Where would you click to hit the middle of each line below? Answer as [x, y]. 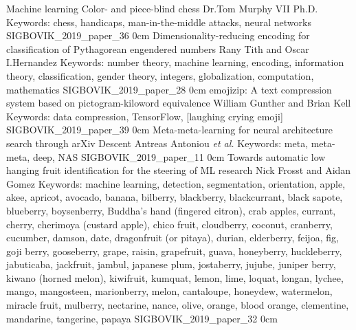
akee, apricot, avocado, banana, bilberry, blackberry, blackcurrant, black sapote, [175, 197]
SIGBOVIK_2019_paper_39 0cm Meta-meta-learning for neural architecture [170, 130]
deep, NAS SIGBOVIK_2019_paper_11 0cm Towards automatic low [179, 156]
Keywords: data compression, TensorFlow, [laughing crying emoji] [145, 116]
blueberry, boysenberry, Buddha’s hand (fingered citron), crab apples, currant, [171, 210]
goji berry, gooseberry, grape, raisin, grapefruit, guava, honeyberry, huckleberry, [174, 251]
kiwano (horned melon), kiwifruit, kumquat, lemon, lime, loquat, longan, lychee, [175, 277]
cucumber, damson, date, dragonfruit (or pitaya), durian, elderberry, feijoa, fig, [173, 238]
